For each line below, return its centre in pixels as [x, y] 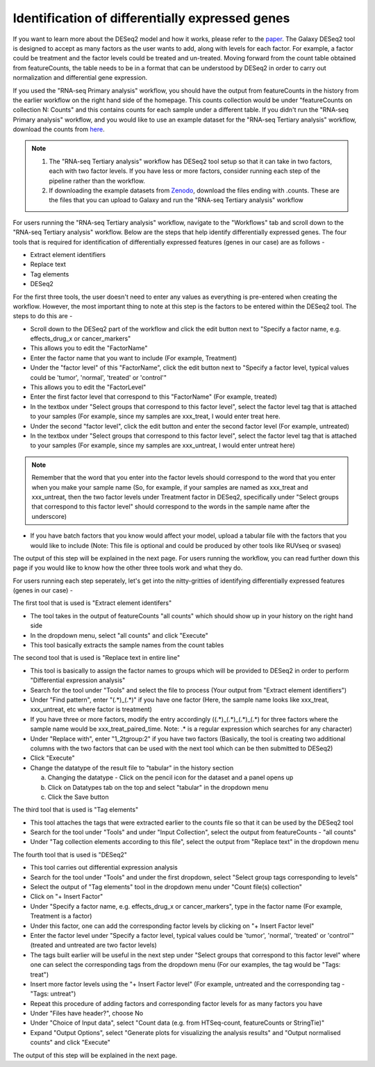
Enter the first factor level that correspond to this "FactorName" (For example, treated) [154, 397]
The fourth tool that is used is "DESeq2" [70, 854]
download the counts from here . [59, 129]
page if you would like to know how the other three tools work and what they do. [128, 568]
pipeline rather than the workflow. [97, 181]
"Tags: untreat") [53, 994]
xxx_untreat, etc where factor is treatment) [91, 709]
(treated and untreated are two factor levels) [94, 945]
